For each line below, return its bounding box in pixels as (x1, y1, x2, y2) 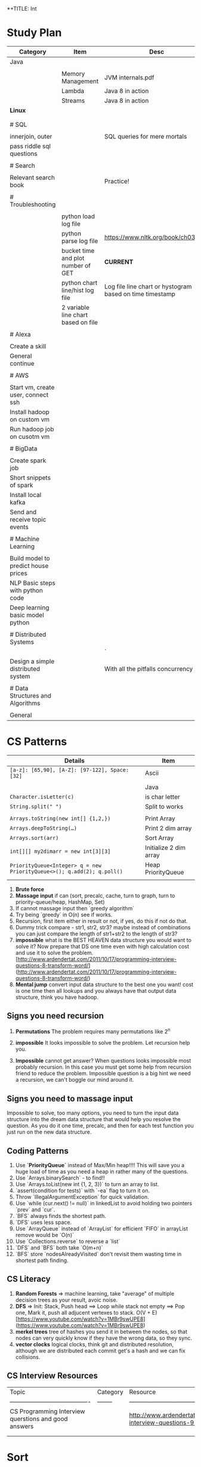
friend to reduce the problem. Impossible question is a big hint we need (15, 1070, 191, 1077)
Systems (10, 637, 35, 646)
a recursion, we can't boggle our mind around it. (15, 1076, 134, 1084)
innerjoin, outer (10, 132, 52, 140)
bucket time (61, 246, 95, 254)
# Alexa (10, 330, 32, 338)
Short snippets (10, 473, 51, 481)
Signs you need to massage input (7, 1093, 133, 1104)
